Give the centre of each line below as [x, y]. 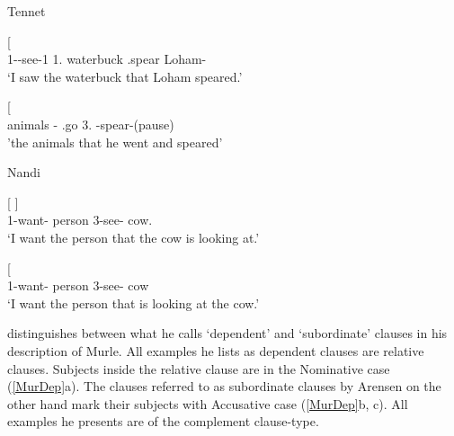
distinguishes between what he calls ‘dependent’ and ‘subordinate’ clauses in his [227, 333]
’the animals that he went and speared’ [115, 142]
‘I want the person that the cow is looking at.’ [134, 237]
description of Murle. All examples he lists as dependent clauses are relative [216, 350]
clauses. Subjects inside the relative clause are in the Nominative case [199, 368]
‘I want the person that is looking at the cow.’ [134, 303]
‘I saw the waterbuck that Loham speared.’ [125, 76]
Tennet [27, 11]
